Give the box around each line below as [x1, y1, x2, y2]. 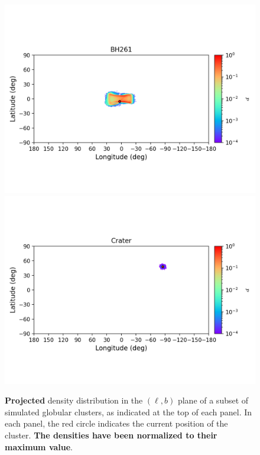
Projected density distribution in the [5, 394, 143, 406]
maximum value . [5, 440, 73, 453]
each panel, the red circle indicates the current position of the [5, 417, 228, 430]
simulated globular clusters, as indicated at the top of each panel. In [5, 405, 252, 418]
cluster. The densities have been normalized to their [5, 428, 217, 441]
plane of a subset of [177, 394, 249, 406]
